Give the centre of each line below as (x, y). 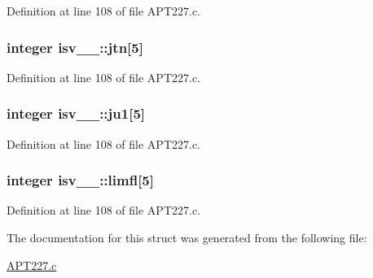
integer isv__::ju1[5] (76, 113)
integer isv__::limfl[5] (80, 180)
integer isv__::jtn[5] (75, 47)
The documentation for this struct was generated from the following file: (187, 238)
